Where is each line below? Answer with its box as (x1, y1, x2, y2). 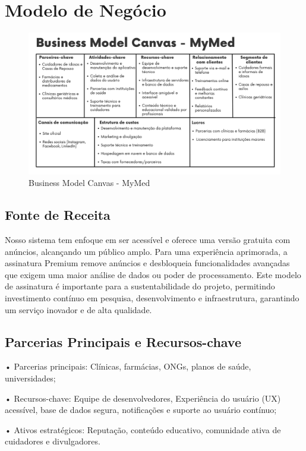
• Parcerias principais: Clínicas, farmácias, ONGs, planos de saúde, (5, 360, 251, 373)
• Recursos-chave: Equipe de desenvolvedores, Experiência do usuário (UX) (5, 392, 281, 404)
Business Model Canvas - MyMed (29, 176, 150, 189)
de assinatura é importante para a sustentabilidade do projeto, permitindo (5, 280, 275, 292)
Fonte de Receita (5, 206, 111, 224)
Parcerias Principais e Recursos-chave (5, 332, 242, 351)
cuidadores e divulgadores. (5, 435, 100, 447)
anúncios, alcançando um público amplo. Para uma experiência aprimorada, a (5, 245, 288, 257)
